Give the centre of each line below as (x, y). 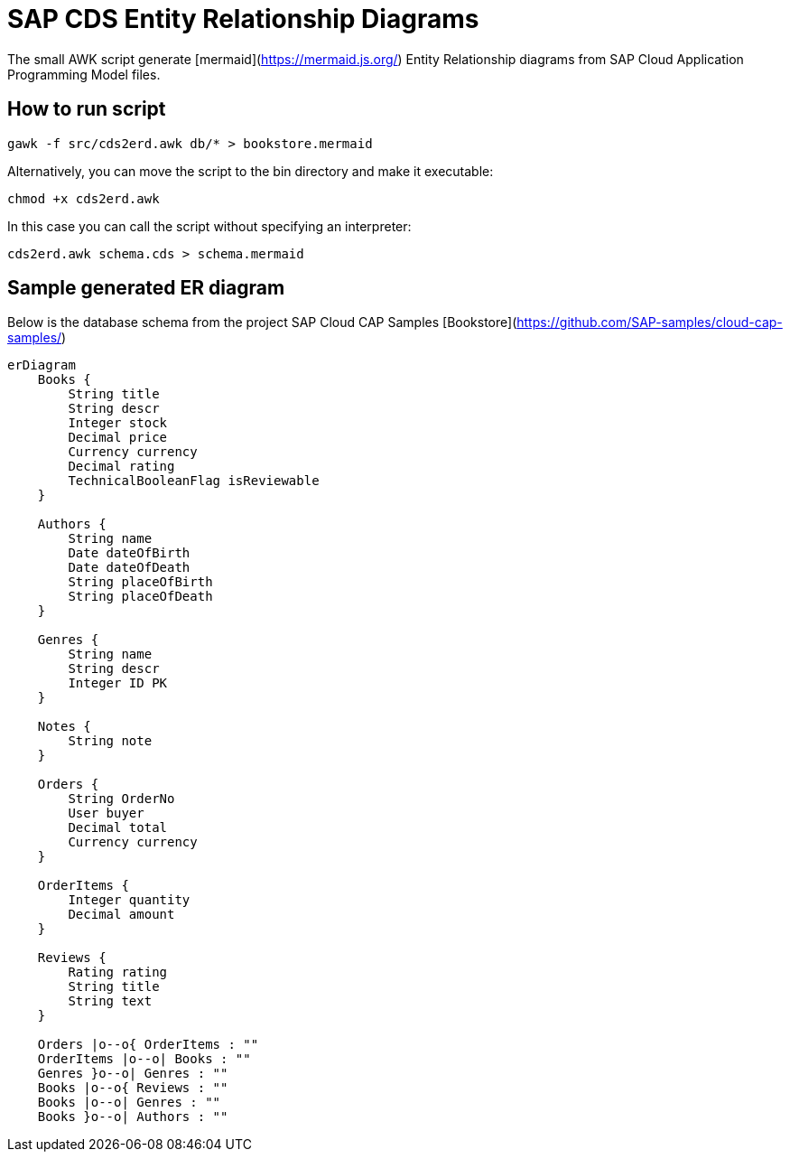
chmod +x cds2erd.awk (84, 198)
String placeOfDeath (140, 597)
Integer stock (118, 423)
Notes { (64, 727)
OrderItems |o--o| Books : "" (144, 1059)
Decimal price (118, 438)
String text (110, 1001)
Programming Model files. (84, 74)
